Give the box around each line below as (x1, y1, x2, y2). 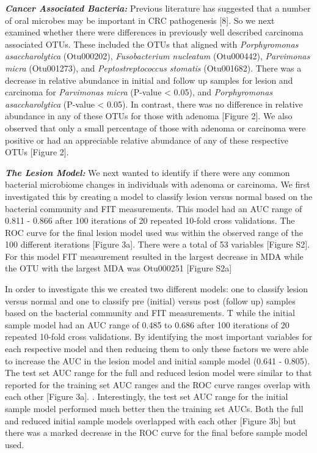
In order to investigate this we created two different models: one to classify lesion (5, 282, 308, 295)
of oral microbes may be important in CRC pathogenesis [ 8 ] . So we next (5, 13, 275, 26)
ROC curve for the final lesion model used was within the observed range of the (5, 226, 303, 238)
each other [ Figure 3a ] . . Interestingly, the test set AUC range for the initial (5, 390, 288, 403)
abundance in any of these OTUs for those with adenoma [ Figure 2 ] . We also (5, 109, 293, 122)
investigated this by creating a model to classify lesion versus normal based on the (5, 190, 313, 202)
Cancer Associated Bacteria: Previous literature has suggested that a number (5, 2, 311, 14)
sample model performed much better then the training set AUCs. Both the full (5, 402, 304, 414)
